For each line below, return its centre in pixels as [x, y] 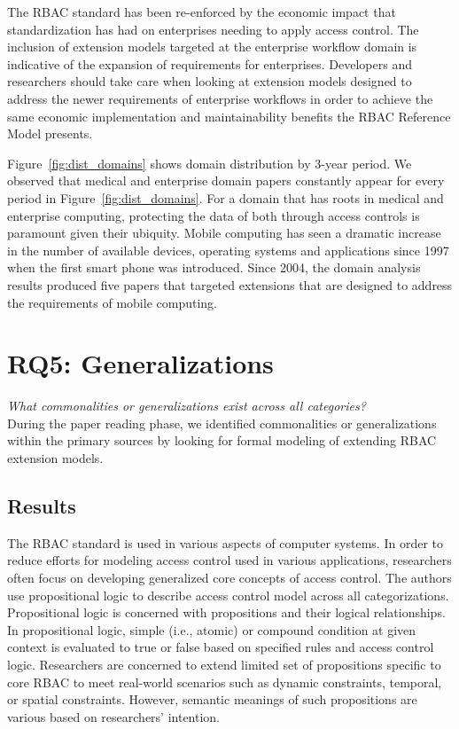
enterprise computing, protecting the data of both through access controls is [214, 215]
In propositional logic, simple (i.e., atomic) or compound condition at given [212, 629]
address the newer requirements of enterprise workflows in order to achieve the [220, 98]
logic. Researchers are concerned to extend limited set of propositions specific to [224, 664]
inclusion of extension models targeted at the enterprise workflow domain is [212, 47]
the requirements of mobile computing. [112, 302]
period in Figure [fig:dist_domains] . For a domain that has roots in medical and [226, 197]
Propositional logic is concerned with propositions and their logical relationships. [226, 612]
